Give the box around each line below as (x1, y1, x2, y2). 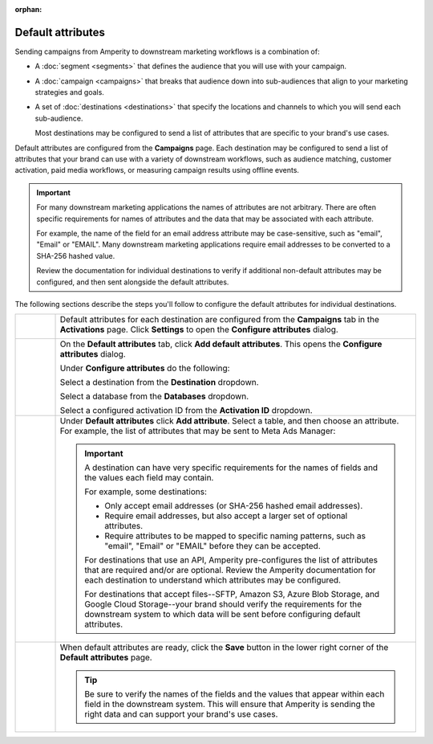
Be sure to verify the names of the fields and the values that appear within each (84, 689, 385, 700)
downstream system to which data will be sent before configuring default (84, 609, 361, 620)
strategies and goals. (34, 88, 104, 97)
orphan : (14, 5, 42, 14)
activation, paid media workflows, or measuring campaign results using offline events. (14, 166, 300, 175)
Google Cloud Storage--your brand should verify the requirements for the (84, 599, 362, 610)
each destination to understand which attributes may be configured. (84, 574, 341, 586)
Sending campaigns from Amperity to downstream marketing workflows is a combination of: (14, 47, 320, 56)
